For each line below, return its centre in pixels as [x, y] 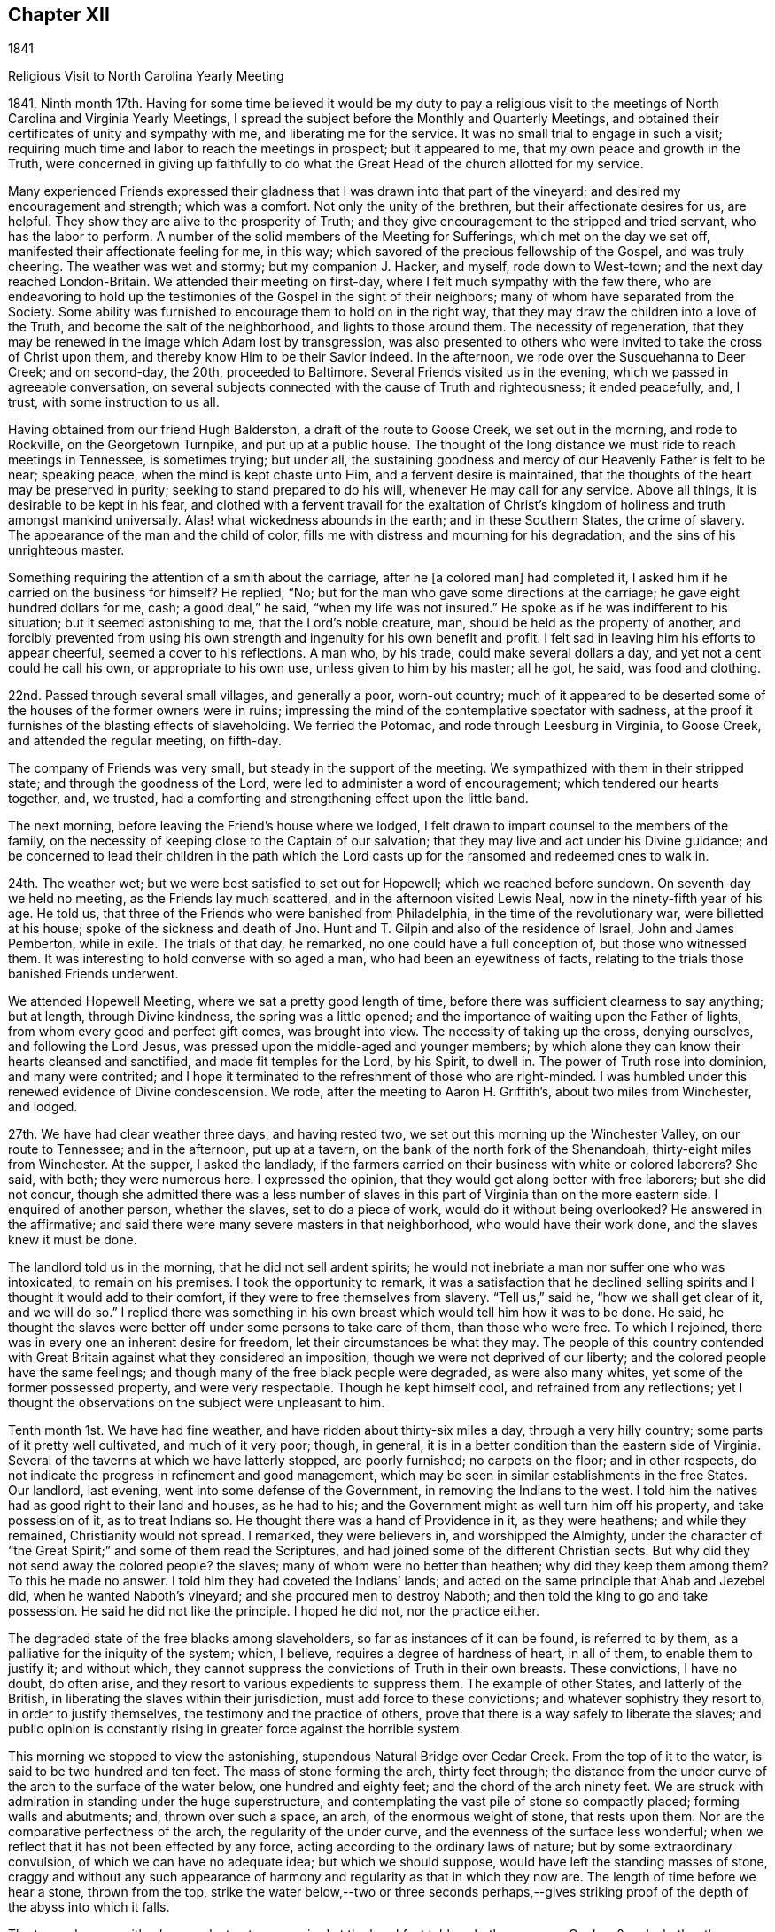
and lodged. [43, 1107]
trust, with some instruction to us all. [114, 402]
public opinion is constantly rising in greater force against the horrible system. [236, 1729]
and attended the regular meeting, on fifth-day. [145, 741]
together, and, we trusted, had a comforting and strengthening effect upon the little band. [268, 799]
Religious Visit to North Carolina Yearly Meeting [146, 76]
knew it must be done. [73, 1240]
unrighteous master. [66, 550]
